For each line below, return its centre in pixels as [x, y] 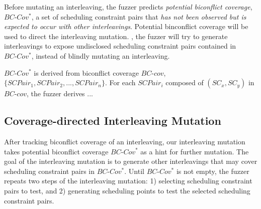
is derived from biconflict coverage [86, 72]
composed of [185, 82]
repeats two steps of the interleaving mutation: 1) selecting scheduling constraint [128, 181]
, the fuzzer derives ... [60, 93]
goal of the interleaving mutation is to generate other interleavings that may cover [131, 161]
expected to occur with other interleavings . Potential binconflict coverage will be [126, 26]
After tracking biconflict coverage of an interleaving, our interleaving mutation [125, 141]
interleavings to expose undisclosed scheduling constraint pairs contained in [120, 46]
